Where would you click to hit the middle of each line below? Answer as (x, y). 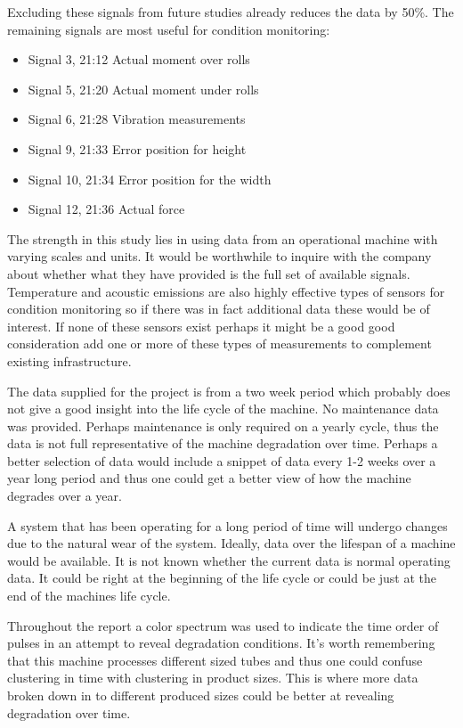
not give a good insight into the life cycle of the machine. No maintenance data (223, 409)
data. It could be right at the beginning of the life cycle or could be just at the (222, 578)
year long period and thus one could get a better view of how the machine (209, 478)
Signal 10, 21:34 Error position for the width (150, 179)
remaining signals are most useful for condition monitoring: (169, 29)
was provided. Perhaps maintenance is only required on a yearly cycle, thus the (223, 425)
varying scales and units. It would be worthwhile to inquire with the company (219, 256)
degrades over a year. (65, 496)
